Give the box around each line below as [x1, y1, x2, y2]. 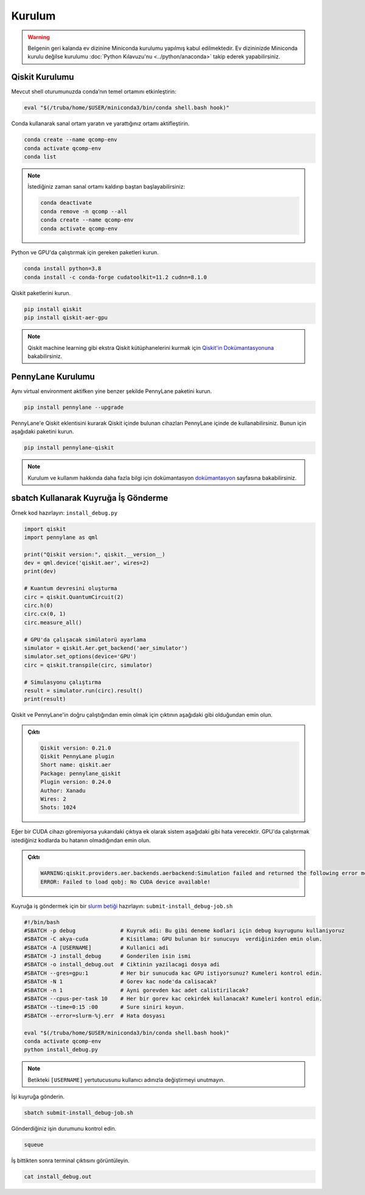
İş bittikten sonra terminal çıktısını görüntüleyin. [11, 1157, 130, 1165]
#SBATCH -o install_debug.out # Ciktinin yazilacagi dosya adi [24, 961, 220, 968]
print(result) [24, 695, 66, 703]
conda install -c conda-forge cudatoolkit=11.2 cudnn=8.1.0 [24, 274, 207, 280]
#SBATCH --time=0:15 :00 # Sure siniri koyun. [24, 1004, 185, 1011]
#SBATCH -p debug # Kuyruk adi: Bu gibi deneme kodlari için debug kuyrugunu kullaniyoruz [24, 927, 345, 934]
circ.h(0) [24, 602, 54, 609]
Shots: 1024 [40, 804, 76, 811]
